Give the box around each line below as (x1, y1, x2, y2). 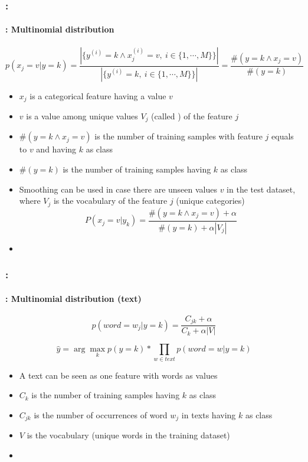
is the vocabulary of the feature (53, 194, 168, 207)
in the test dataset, (227, 183, 296, 195)
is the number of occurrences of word (34, 408, 168, 421)
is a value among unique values (26, 109, 138, 122)
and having (36, 143, 77, 155)
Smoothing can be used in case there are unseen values (19, 183, 217, 195)
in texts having (181, 408, 236, 421)
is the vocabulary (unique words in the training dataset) (27, 429, 230, 441)
